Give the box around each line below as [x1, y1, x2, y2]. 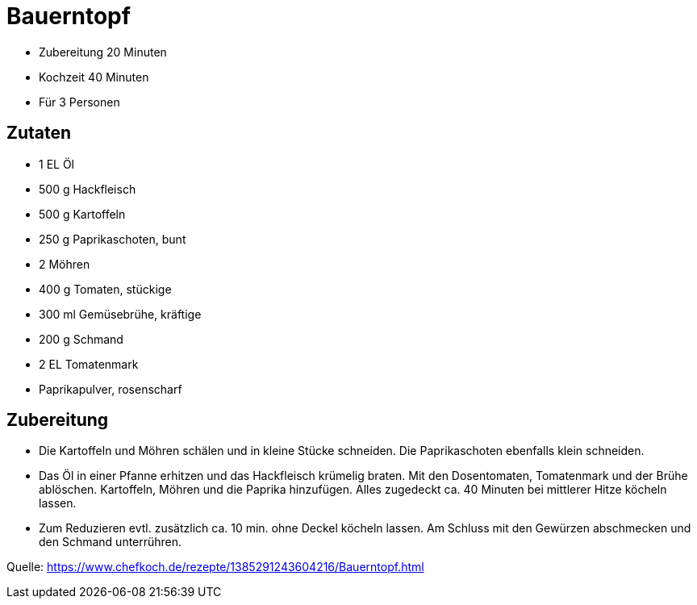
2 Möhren [39, 257, 90, 271]
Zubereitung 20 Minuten [39, 44, 167, 59]
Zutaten [6, 123, 72, 144]
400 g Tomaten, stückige [39, 282, 172, 296]
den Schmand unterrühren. [39, 535, 182, 549]
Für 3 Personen [39, 94, 120, 109]
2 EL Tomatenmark [39, 357, 139, 371]
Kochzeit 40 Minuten [39, 69, 149, 84]
